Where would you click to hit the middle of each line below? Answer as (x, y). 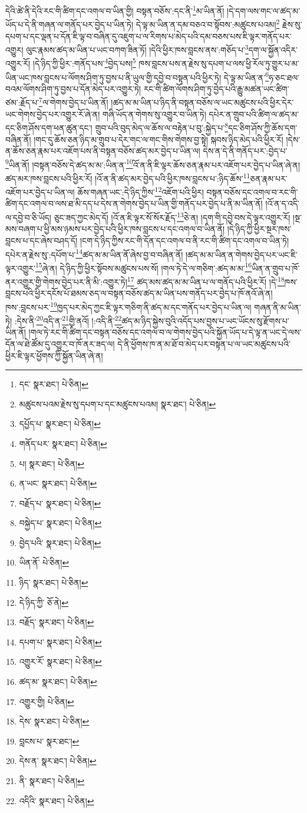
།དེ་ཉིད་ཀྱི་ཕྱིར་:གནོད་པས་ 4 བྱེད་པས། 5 (84, 62)
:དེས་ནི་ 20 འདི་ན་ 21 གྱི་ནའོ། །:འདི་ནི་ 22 (68, 320)
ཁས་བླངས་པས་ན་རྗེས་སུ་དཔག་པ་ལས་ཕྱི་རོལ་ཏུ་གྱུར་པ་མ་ (219, 63)
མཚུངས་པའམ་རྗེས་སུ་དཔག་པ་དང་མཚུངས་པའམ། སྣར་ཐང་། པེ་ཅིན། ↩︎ (118, 404)
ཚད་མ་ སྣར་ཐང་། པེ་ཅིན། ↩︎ (58, 682)
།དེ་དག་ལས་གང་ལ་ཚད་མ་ (264, 10)
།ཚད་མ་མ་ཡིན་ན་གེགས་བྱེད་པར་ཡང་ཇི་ (242, 254)
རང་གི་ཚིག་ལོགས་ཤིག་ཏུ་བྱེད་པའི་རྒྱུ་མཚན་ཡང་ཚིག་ (216, 88)
